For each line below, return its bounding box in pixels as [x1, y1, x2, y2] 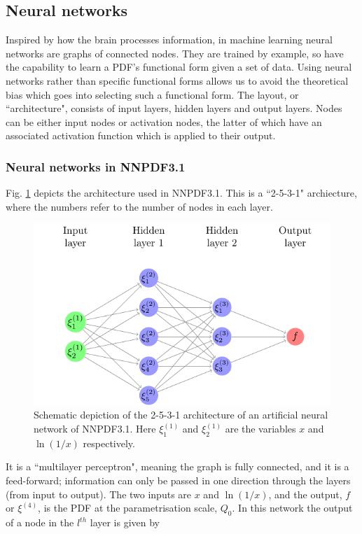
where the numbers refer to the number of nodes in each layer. [6, 199, 273, 213]
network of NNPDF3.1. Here [34, 421, 156, 436]
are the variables [225, 421, 296, 436]
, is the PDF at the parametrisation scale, [38, 500, 218, 515]
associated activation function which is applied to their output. [6, 128, 276, 143]
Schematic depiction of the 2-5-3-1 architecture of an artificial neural [34, 407, 328, 422]
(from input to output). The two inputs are [6, 486, 192, 501]
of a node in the [6, 515, 74, 530]
